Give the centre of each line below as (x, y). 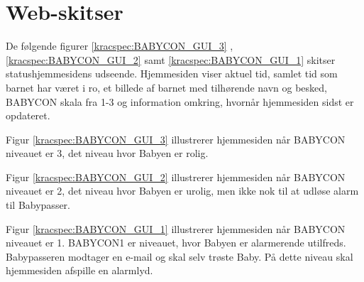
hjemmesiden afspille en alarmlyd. (79, 270)
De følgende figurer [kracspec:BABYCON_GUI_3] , (120, 46)
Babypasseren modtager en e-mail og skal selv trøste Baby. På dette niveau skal (180, 256)
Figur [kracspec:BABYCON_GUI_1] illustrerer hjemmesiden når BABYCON (176, 228)
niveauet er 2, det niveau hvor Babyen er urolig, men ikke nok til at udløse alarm (182, 191)
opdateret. (28, 115)
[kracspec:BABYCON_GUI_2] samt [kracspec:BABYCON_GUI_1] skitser (171, 59)
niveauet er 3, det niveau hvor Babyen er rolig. (107, 153)
